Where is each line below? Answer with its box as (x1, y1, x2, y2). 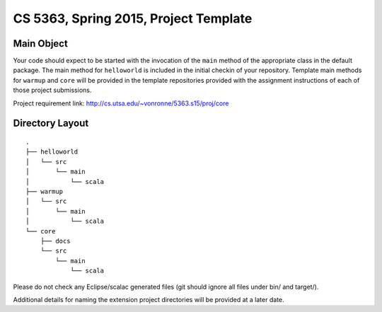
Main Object (13, 37, 69, 50)
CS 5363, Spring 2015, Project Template (13, 11, 253, 26)
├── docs (40, 237, 71, 245)
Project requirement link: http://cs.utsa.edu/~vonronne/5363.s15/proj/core (13, 99, 229, 108)
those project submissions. (13, 86, 92, 95)
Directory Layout (13, 117, 89, 129)
